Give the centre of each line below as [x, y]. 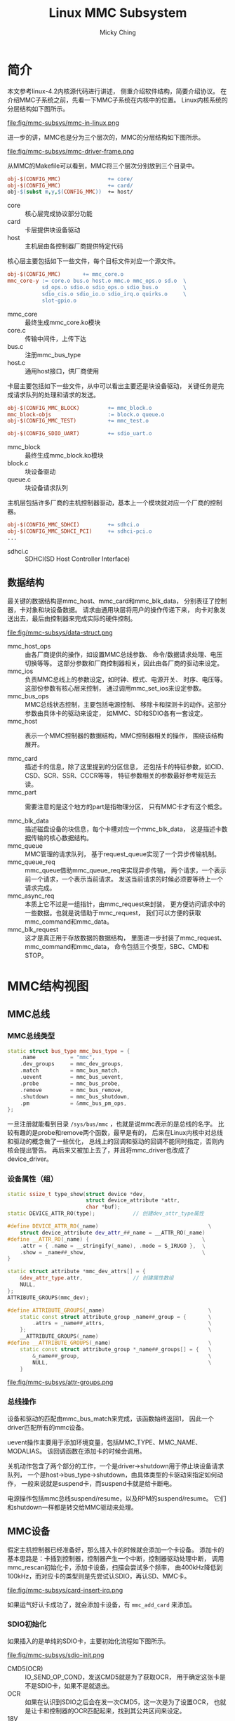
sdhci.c [18, 551]
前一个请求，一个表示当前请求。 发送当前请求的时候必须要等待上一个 [124, 879]
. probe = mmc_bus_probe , [70, 1083]
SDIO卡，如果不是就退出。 [75, 1685]
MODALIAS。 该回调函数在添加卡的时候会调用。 [76, 1451]
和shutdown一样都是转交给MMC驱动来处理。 [73, 1507]
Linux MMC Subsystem [118, 13]
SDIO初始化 [27, 1624]
